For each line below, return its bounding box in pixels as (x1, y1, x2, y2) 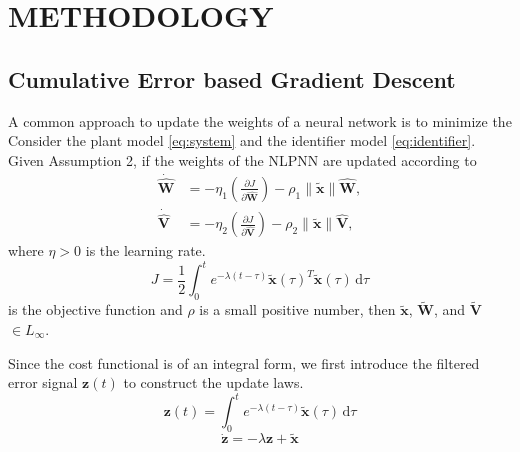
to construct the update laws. (123, 372, 304, 393)
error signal (8, 372, 78, 393)
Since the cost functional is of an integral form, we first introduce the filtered (8, 352, 480, 373)
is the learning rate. (85, 240, 206, 261)
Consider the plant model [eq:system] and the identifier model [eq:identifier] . (8, 130, 476, 151)
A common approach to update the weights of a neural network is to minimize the (8, 110, 512, 131)
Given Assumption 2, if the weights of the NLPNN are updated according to (8, 149, 477, 170)
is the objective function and (8, 299, 183, 320)
